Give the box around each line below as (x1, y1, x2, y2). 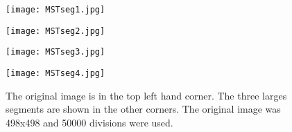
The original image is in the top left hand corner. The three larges (6, 88, 287, 102)
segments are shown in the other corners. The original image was (6, 102, 281, 116)
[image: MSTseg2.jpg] (6, 26, 105, 36)
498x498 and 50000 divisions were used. (6, 115, 173, 129)
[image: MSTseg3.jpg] (6, 47, 105, 57)
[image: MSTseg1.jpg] (6, 5, 105, 15)
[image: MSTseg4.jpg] (6, 68, 105, 78)
